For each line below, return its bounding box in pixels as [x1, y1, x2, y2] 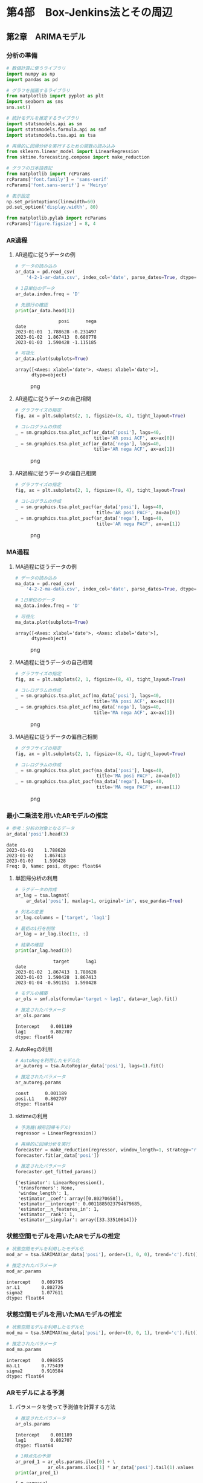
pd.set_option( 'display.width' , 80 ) [6, 204, 98, 211]
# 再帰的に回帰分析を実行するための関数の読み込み [6, 143, 115, 149]
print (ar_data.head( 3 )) [14, 307, 76, 313]
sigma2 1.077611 [6, 1289, 63, 1295]
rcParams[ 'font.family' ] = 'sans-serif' [6, 176, 110, 182]
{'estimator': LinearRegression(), [14, 1180, 105, 1186]
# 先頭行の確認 [14, 302, 48, 308]
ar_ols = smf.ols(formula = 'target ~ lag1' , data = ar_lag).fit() [14, 996, 178, 1002]
